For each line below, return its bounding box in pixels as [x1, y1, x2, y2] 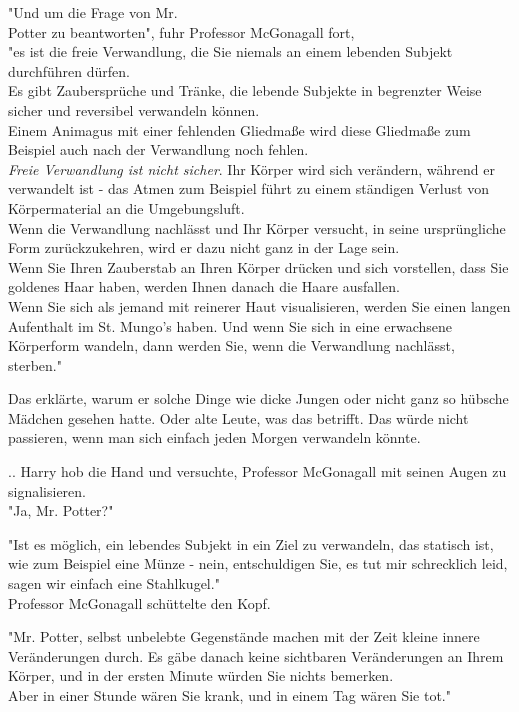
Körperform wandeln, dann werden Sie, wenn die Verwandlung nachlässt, [8, 335, 455, 356]
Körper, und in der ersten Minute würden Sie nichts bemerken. [8, 665, 394, 686]
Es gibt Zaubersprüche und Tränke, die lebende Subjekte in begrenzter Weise [8, 80, 482, 101]
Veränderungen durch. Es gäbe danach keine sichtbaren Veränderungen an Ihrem [8, 645, 504, 666]
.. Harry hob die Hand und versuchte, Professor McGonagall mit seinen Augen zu [8, 461, 507, 482]
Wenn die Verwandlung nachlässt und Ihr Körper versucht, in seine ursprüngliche [8, 217, 506, 238]
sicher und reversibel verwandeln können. [8, 99, 260, 120]
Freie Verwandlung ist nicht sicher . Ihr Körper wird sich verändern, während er [8, 158, 495, 179]
